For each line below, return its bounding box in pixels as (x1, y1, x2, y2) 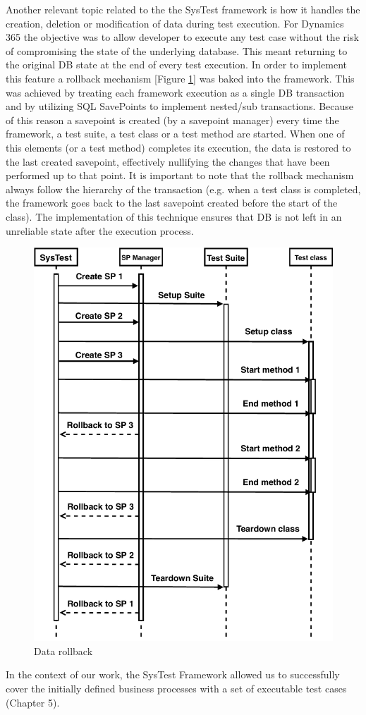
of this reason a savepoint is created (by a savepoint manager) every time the (6, 112, 339, 127)
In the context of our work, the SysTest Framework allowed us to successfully (6, 667, 340, 682)
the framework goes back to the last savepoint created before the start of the (6, 195, 338, 210)
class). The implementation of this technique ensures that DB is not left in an (6, 209, 342, 224)
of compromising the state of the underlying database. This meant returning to (6, 43, 348, 58)
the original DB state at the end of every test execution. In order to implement (6, 57, 348, 72)
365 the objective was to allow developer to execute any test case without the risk (6, 30, 359, 44)
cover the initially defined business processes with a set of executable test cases (6, 680, 347, 695)
